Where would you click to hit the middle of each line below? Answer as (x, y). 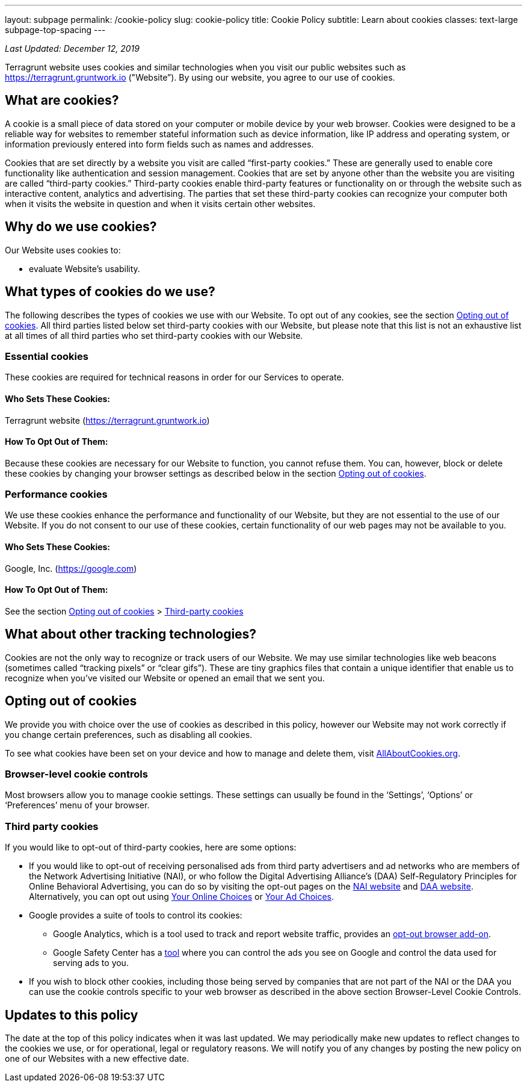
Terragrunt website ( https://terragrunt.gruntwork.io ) (107, 420)
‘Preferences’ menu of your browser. (77, 805)
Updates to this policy (72, 1015)
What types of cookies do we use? (110, 292)
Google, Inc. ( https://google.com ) (71, 568)
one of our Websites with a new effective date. (97, 1058)
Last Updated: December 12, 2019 (72, 48)
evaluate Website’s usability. (85, 268)
